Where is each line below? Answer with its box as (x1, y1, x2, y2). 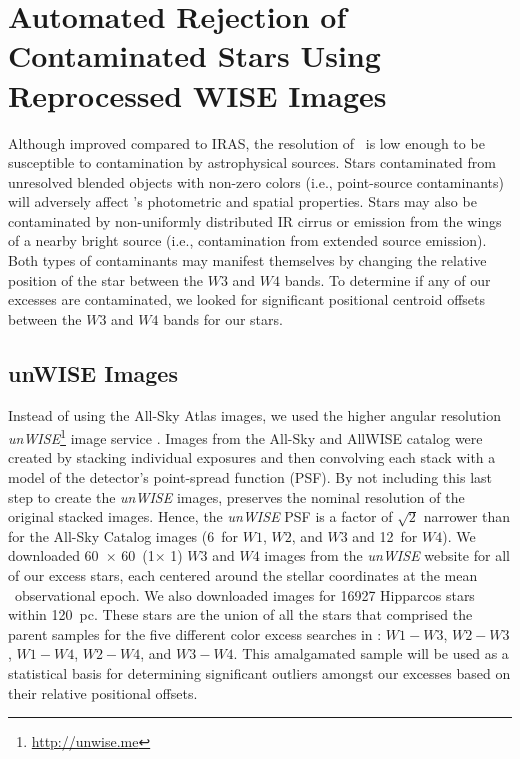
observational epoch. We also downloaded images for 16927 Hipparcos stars (14, 584, 475, 605)
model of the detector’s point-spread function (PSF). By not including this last (8, 467, 493, 488)
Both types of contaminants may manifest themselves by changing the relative (8, 250, 487, 271)
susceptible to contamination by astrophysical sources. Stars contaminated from (8, 152, 496, 173)
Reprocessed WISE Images (8, 74, 387, 115)
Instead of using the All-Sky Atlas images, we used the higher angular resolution (8, 404, 501, 425)
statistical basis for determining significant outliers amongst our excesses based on (8, 663, 511, 684)
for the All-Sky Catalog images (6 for (8, 525, 238, 546)
